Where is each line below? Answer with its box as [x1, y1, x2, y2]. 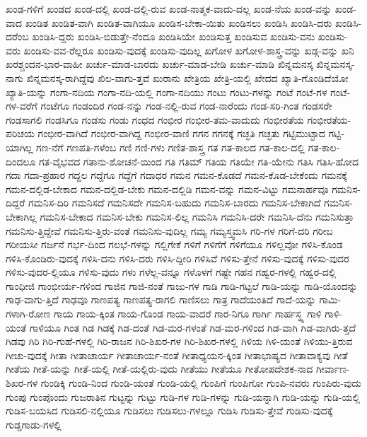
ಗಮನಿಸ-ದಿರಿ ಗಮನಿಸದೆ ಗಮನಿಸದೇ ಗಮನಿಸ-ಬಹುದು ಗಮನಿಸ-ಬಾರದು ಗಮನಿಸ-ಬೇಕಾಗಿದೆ [28, 195, 321, 210]
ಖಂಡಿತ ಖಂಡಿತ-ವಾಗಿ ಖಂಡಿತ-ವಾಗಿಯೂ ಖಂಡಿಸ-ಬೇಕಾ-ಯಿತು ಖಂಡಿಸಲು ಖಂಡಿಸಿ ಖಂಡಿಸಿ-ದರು [25, 15, 332, 30]
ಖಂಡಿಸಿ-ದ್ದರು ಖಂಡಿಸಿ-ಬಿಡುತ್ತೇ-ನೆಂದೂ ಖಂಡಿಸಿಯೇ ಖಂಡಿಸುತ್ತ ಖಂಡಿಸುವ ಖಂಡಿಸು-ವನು [32, 29, 315, 44]
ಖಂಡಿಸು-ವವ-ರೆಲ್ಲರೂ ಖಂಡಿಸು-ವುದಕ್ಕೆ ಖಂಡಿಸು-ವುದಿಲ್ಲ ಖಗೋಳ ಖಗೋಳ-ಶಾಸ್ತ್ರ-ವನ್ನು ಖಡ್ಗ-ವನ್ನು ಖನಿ [23, 42, 354, 57]
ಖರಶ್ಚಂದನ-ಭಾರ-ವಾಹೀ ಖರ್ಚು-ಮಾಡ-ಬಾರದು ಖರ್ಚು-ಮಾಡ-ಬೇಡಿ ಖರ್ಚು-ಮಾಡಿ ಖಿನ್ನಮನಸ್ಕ [6, 57, 313, 71]
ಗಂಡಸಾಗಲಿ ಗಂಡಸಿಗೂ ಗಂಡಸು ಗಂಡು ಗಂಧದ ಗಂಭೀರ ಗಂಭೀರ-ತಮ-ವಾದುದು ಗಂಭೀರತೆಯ [6, 112, 304, 127]
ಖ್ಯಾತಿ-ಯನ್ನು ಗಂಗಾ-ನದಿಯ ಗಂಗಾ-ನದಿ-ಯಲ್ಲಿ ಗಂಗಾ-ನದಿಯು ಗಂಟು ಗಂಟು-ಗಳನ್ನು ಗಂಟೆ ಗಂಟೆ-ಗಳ [6, 84, 327, 99]
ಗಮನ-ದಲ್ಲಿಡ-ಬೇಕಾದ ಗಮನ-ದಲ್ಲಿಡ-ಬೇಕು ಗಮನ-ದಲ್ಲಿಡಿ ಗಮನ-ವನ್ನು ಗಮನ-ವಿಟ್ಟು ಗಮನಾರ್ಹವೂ [6, 181, 329, 196]
